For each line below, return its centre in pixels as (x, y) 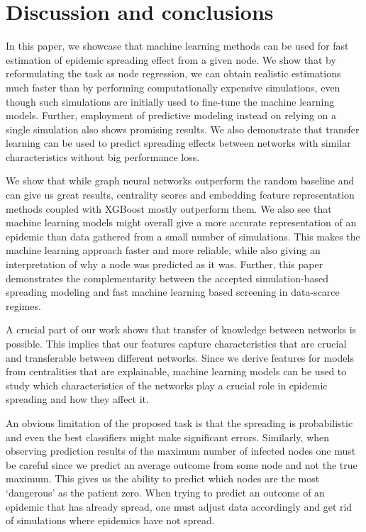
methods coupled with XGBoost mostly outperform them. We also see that (169, 208)
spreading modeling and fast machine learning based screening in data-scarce (173, 292)
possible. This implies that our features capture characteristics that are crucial (176, 343)
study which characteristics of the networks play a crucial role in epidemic (167, 385)
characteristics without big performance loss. (103, 156)
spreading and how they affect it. (77, 399)
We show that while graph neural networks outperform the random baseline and (180, 181)
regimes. (23, 305)
